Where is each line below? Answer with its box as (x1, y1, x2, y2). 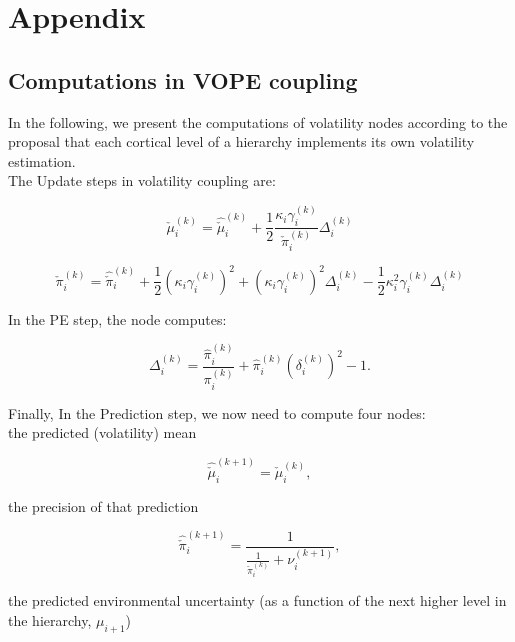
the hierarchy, (8, 609, 92, 630)
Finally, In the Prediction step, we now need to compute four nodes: (8, 402, 426, 423)
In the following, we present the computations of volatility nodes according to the (8, 111, 508, 132)
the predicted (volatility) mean (8, 422, 197, 443)
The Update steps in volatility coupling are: (8, 170, 276, 191)
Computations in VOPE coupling (8, 64, 358, 95)
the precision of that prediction (8, 495, 199, 516)
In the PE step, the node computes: (8, 308, 227, 329)
